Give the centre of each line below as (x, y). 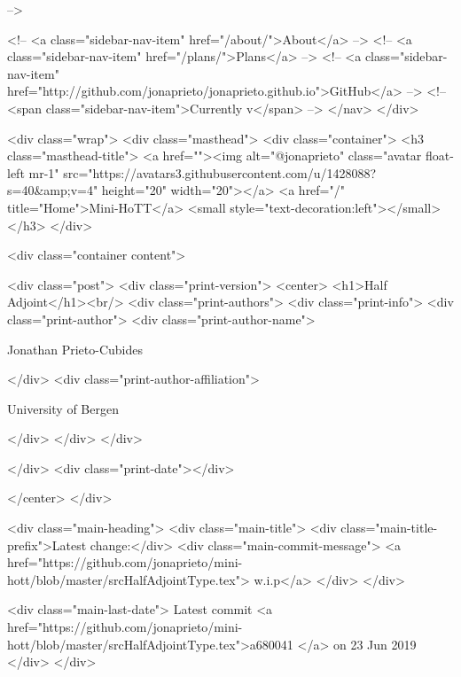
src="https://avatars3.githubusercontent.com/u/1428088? (220, 172)
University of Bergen (63, 408)
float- (439, 156)
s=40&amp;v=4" (53, 190)
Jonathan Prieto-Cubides (75, 349)
